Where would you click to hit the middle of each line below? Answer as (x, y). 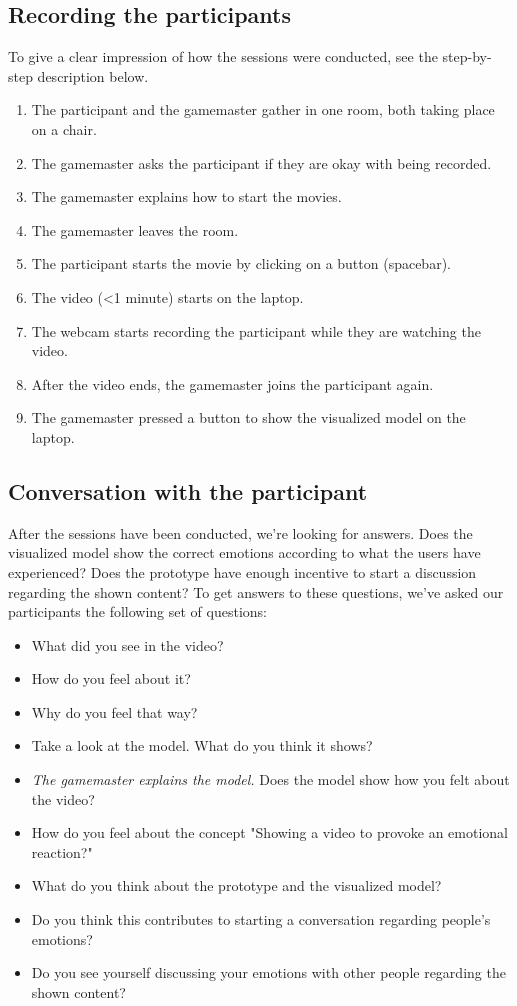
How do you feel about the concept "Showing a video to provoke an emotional (270, 832)
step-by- (467, 56)
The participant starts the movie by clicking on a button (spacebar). (241, 263)
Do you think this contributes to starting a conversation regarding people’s (261, 919)
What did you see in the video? (127, 644)
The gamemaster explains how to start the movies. (186, 196)
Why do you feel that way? (114, 711)
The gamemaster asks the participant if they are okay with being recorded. (261, 162)
